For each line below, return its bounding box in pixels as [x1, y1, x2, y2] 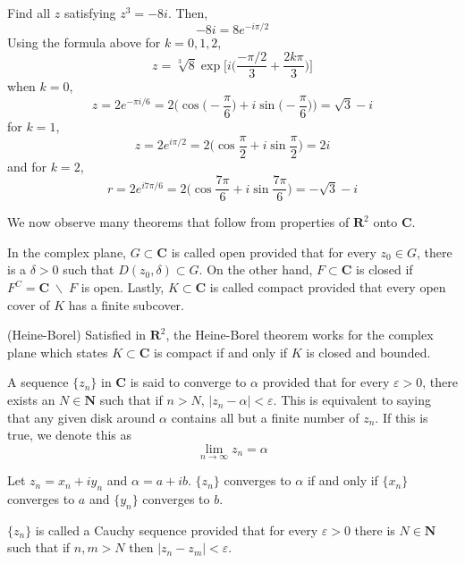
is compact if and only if [154, 342, 288, 361]
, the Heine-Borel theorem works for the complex [165, 325, 434, 344]
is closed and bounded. [306, 342, 431, 361]
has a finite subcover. [68, 295, 184, 314]
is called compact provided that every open [209, 278, 446, 297]
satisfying [63, 4, 116, 21]
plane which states [7, 342, 108, 361]
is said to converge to [130, 373, 247, 391]
